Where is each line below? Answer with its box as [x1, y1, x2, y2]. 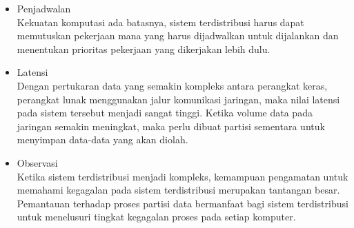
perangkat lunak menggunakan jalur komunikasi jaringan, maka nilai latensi [17, 92, 340, 106]
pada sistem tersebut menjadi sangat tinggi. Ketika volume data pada [17, 105, 313, 120]
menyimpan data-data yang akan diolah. [17, 132, 188, 147]
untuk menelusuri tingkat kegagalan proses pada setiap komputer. [17, 209, 296, 224]
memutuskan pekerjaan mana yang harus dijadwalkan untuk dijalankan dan [17, 28, 339, 43]
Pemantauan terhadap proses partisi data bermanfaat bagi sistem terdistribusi [17, 196, 348, 210]
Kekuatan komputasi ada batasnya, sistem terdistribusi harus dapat [17, 14, 304, 29]
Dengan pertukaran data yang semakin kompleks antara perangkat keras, [17, 78, 328, 92]
